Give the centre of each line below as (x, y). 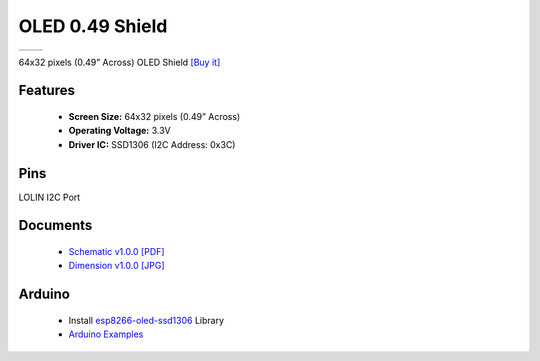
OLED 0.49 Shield (93, 26)
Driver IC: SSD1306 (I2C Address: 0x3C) (152, 144)
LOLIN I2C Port (49, 197)
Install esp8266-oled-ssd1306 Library (146, 320)
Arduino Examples (106, 334)
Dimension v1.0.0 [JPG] (116, 266)
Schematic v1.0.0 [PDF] (116, 252)
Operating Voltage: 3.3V (119, 131)
